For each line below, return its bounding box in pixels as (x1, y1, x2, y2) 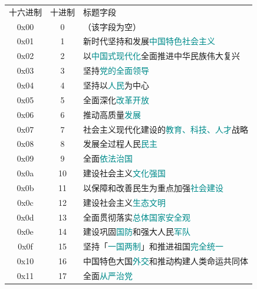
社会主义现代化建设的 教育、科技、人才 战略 (83, 123, 248, 135)
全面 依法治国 (83, 152, 133, 165)
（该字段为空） (83, 20, 141, 32)
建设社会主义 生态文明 (83, 196, 166, 208)
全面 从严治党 (83, 269, 133, 281)
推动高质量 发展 (83, 108, 141, 120)
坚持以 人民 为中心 (83, 78, 149, 91)
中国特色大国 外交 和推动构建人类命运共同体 (83, 255, 248, 267)
